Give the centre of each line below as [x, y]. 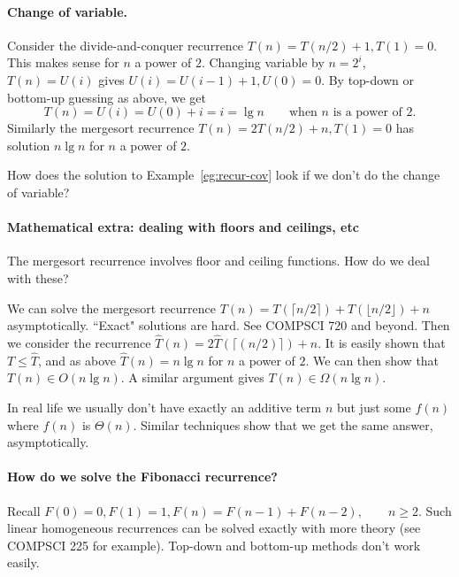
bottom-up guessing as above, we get [107, 97]
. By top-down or [367, 79]
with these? [38, 277]
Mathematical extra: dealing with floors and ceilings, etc [183, 227]
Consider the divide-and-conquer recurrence [126, 45]
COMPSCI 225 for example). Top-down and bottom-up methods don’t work [214, 545]
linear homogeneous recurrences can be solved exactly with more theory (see [214, 528]
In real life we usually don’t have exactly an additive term [164, 407]
